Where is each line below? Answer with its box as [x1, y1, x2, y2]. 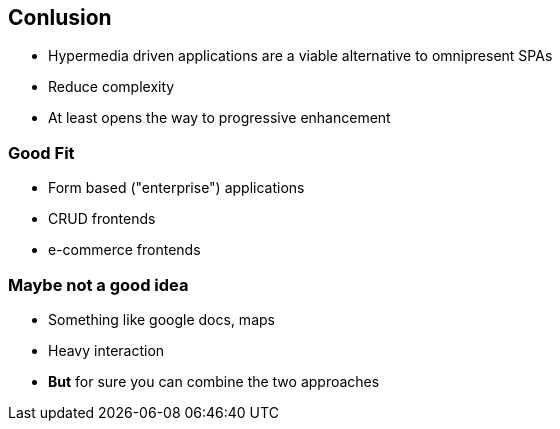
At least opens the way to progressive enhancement [48, 109, 391, 127]
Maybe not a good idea [8, 274, 189, 295]
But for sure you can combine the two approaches [48, 372, 380, 390]
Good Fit [8, 142, 75, 163]
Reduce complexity [48, 78, 175, 96]
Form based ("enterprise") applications [48, 179, 305, 197]
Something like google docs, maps [48, 310, 275, 328]
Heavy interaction [48, 341, 165, 359]
